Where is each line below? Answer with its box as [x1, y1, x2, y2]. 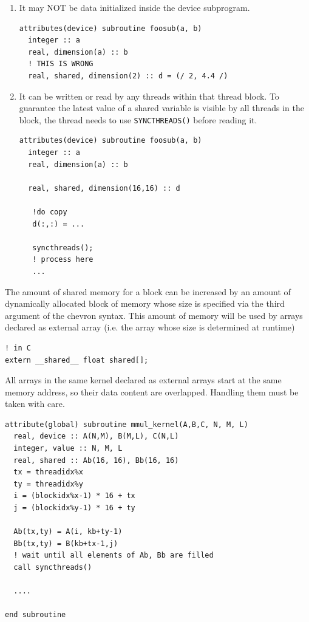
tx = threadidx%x [13, 468, 83, 477]
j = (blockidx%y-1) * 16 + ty [13, 504, 135, 513]
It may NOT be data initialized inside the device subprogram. [19, 1, 250, 13]
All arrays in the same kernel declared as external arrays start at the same [5, 374, 282, 386]
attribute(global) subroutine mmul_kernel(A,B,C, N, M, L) [5, 420, 248, 429]
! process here [32, 255, 93, 264]
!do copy [32, 207, 67, 216]
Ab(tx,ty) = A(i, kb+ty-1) [13, 527, 123, 536]
